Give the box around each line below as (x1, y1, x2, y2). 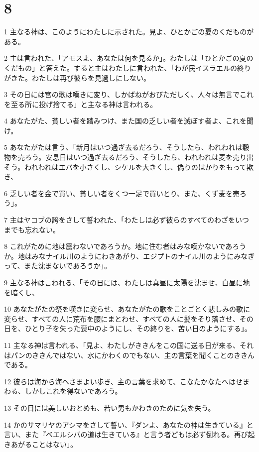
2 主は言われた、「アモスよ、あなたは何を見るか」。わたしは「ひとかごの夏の (4, 53, 254, 63)
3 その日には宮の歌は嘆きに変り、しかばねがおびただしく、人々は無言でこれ (4, 89, 254, 100)
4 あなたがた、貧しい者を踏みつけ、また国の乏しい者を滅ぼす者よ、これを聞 (4, 115, 254, 126)
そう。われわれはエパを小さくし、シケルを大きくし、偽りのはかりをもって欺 (4, 161, 254, 172)
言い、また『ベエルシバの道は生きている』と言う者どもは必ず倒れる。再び (4, 429, 248, 440)
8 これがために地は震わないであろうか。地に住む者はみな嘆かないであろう (4, 241, 247, 251)
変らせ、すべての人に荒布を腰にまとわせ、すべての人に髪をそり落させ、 (4, 313, 240, 324)
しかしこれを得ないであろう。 (24, 386, 122, 396)
